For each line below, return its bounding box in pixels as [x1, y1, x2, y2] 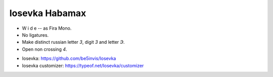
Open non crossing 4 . [22, 46, 68, 52]
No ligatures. [22, 32, 49, 38]
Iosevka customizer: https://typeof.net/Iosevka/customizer [22, 62, 144, 68]
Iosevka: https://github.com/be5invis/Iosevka [22, 55, 116, 61]
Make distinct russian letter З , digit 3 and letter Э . [22, 39, 125, 45]
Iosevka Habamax [9, 8, 86, 19]
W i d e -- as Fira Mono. [22, 25, 72, 31]
